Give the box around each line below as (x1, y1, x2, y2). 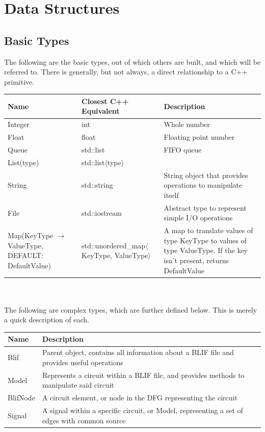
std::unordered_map (82, 240, 146, 250)
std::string (82, 180, 113, 190)
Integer (8, 119, 30, 130)
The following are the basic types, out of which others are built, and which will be (4, 56, 261, 67)
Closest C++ (82, 95, 129, 106)
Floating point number (164, 132, 235, 142)
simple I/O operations (164, 212, 233, 223)
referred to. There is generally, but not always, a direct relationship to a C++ (4, 66, 248, 77)
